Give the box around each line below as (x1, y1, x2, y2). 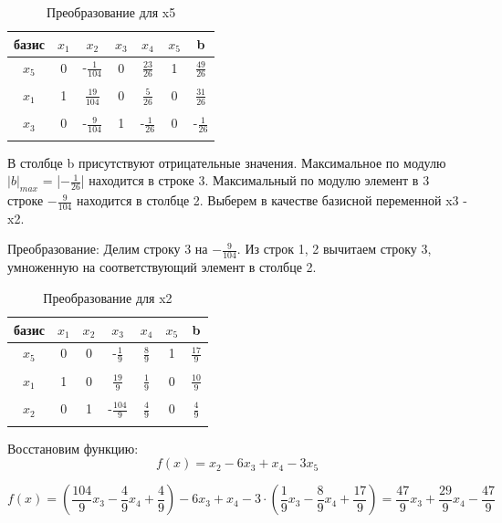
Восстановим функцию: (7, 438, 139, 457)
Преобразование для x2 (43, 288, 173, 307)
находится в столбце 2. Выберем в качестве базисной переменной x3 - (77, 191, 467, 210)
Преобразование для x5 (47, 3, 176, 21)
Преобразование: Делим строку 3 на (7, 239, 208, 258)
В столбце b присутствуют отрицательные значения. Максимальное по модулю (7, 152, 446, 172)
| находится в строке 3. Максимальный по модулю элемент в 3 (80, 171, 430, 190)
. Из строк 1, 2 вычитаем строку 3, (236, 239, 432, 258)
